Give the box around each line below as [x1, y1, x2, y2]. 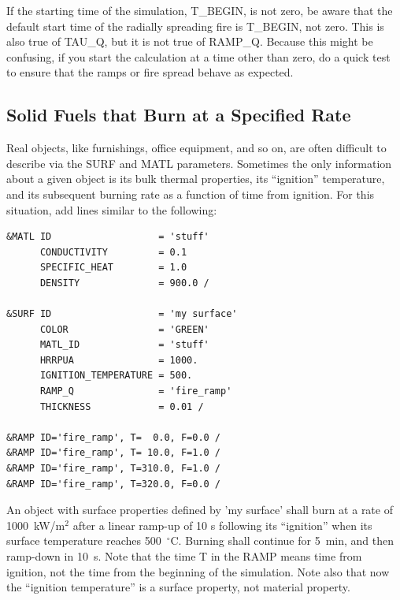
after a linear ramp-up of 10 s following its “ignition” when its [72, 516, 372, 533]
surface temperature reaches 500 [6, 532, 161, 549]
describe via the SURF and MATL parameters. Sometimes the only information [6, 155, 392, 171]
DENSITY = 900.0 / [39, 277, 209, 289]
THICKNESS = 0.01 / [39, 401, 204, 412]
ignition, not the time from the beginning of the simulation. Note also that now [6, 563, 390, 580]
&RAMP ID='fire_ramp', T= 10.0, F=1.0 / [6, 447, 221, 459]
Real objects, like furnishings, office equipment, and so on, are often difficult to [6, 140, 387, 156]
